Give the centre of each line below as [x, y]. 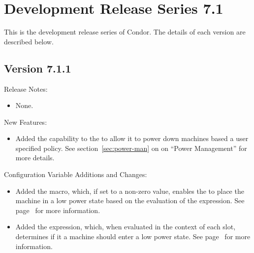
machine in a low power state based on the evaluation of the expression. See [130, 200]
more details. [35, 158]
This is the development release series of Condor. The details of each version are [125, 32]
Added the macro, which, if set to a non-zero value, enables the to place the [130, 191]
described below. [29, 41]
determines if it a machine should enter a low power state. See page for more [133, 236]
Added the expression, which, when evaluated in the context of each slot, [126, 227]
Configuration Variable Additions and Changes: [76, 174]
